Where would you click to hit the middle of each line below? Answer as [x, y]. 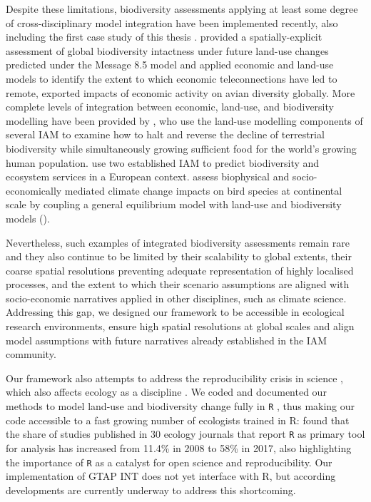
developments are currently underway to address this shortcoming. [151, 490]
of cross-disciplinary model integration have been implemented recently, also [172, 22]
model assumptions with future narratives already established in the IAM [167, 340]
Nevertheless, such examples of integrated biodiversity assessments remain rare [178, 242]
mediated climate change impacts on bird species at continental [203, 190]
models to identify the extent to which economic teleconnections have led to [172, 78]
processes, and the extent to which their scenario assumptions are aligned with [178, 284]
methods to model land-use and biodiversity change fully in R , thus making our [181, 406]
